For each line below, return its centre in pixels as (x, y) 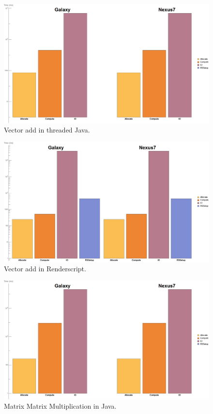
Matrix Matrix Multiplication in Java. (60, 406)
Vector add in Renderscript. (45, 268)
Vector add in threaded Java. (47, 130)
